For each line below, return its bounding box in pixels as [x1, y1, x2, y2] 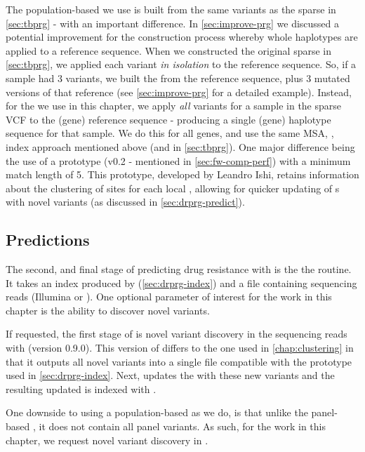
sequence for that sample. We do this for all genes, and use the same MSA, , [6, 126, 334, 140]
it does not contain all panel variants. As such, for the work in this [39, 419, 326, 434]
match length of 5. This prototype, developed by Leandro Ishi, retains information [6, 167, 359, 182]
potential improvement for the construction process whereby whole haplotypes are [6, 29, 358, 44]
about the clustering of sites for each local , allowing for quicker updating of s [6, 180, 340, 195]
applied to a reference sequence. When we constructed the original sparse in [6, 43, 332, 58]
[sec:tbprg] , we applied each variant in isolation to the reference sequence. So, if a [6, 57, 357, 72]
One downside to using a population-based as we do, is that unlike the [6, 405, 308, 420]
